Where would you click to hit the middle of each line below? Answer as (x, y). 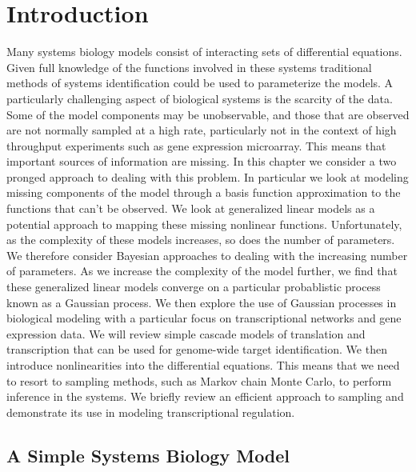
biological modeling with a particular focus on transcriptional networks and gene (204, 318)
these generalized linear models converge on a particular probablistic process (194, 287)
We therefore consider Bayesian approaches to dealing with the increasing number (207, 255)
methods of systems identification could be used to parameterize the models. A (200, 83)
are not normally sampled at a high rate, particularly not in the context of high (202, 130)
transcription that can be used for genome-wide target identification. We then (197, 349)
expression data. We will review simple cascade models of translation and (186, 333)
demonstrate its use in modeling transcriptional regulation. (151, 412)
